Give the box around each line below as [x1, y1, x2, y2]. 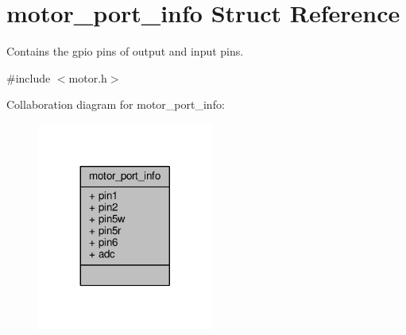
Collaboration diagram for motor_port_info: [6, 96, 225, 113]
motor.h [68, 69, 107, 86]
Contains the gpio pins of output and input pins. [6, 43, 244, 60]
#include [6, 69, 51, 86]
